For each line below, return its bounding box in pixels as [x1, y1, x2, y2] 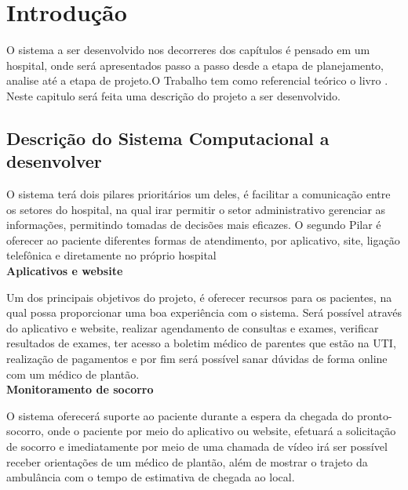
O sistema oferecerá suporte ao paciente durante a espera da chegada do [6, 407, 354, 423]
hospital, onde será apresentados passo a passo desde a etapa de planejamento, [6, 56, 384, 73]
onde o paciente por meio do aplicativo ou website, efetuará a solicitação [47, 423, 396, 439]
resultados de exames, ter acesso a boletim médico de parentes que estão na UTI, [6, 335, 396, 351]
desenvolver [6, 149, 102, 173]
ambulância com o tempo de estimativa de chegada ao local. [6, 469, 295, 485]
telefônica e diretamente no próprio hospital [6, 247, 217, 263]
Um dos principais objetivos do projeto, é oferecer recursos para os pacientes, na [6, 289, 392, 305]
